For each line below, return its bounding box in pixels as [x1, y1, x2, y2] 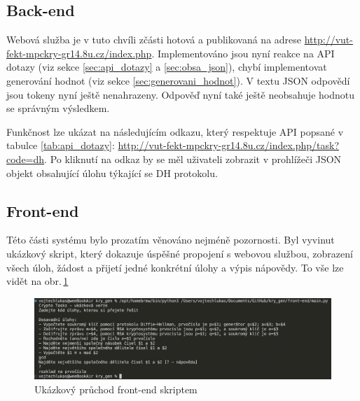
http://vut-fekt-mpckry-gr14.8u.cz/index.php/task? [118, 138, 340, 153]
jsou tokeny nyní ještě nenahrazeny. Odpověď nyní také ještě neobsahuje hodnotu [6, 87, 354, 101]
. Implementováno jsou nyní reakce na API [151, 45, 335, 60]
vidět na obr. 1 [6, 274, 69, 288]
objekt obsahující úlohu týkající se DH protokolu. [6, 165, 218, 180]
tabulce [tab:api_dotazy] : [6, 138, 115, 153]
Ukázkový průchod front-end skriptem [34, 381, 198, 396]
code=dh [6, 151, 45, 166]
